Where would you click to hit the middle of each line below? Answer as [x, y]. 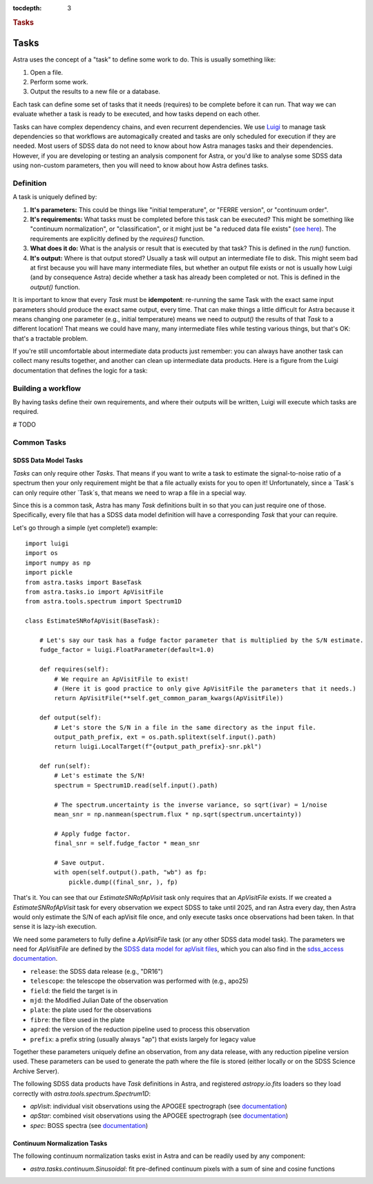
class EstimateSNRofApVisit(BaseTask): [93, 621]
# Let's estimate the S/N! [100, 776]
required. [26, 412]
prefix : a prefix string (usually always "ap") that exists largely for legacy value [143, 1039]
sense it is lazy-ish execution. [55, 927]
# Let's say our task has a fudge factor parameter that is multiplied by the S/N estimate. [201, 640]
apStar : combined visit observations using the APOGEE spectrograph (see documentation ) [159, 1116]
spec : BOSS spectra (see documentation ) [89, 1125]
